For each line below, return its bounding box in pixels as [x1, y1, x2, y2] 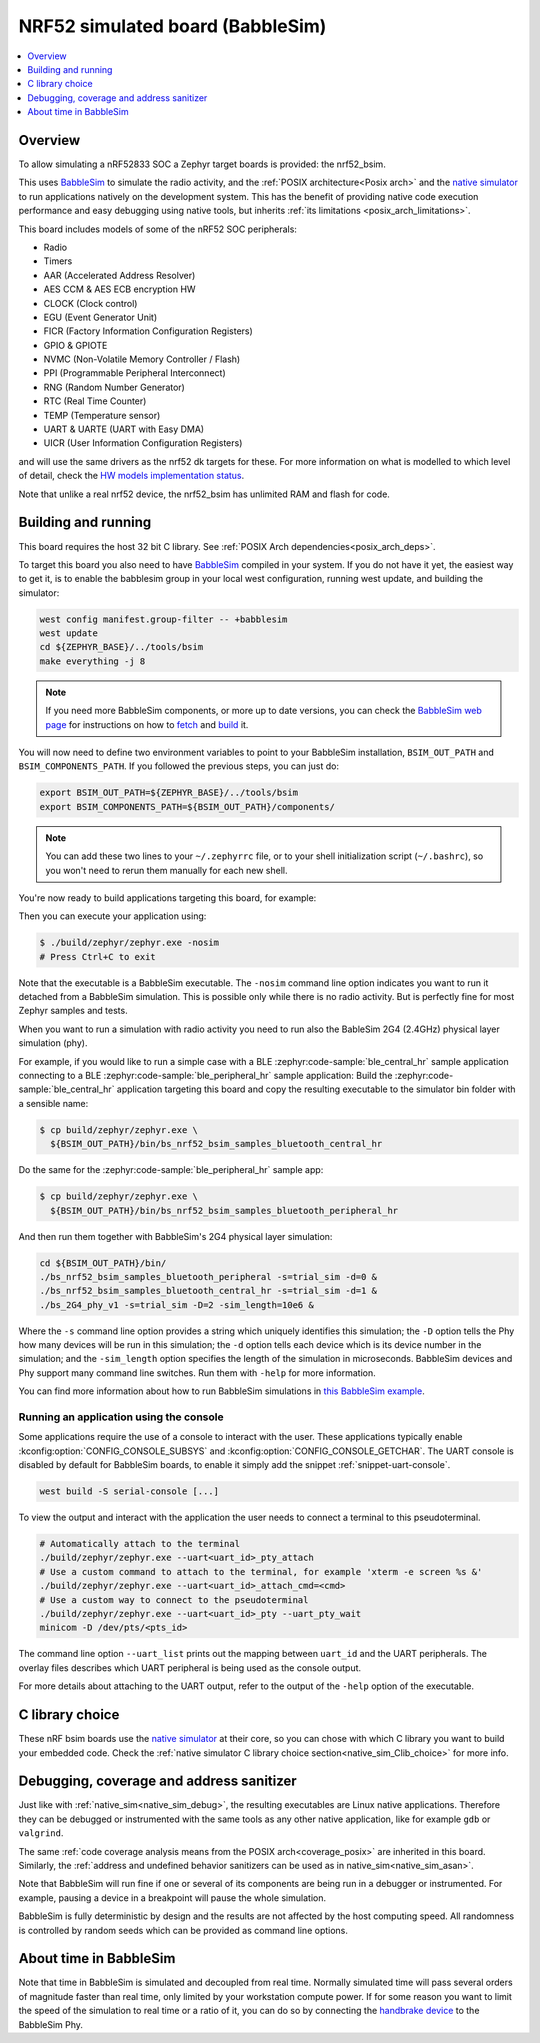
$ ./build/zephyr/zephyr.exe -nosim [39, 937, 220, 949]
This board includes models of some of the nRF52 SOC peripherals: [18, 223, 297, 235]
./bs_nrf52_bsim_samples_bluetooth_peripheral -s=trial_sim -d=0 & [39, 1271, 378, 1282]
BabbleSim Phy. [18, 2018, 84, 2030]
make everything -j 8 [39, 655, 146, 667]
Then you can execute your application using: [18, 910, 207, 922]
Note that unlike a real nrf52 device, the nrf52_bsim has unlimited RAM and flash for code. [18, 488, 390, 500]
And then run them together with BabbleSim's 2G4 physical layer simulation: [18, 1230, 333, 1242]
